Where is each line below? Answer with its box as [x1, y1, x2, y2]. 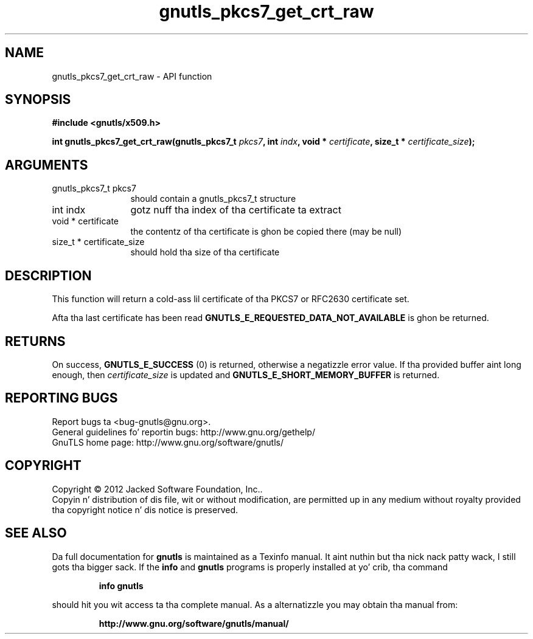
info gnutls [99, 580, 144, 591]
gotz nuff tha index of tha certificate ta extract [130, 204, 341, 216]
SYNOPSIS [5, 92, 71, 108]
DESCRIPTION [5, 268, 92, 283]
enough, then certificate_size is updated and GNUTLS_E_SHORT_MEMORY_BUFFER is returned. [52, 369, 440, 380]
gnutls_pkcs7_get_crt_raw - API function [52, 71, 212, 81]
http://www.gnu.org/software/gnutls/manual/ [99, 618, 289, 629]
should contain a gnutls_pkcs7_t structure [130, 193, 296, 204]
